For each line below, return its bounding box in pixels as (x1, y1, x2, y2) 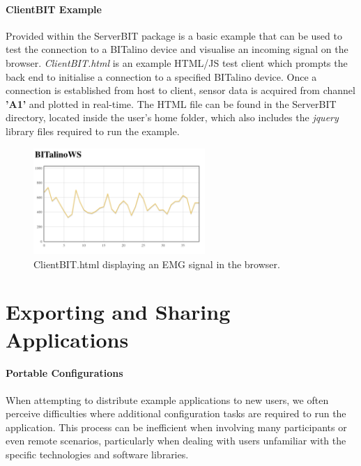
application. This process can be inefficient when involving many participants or (6, 419, 347, 434)
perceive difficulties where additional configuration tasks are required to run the (6, 406, 346, 421)
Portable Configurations (6, 366, 123, 380)
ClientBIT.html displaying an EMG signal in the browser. (33, 256, 280, 271)
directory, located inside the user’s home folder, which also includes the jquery (6, 110, 339, 125)
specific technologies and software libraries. (6, 447, 189, 462)
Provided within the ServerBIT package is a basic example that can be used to (6, 28, 342, 42)
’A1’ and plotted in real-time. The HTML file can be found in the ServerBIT (6, 96, 337, 111)
